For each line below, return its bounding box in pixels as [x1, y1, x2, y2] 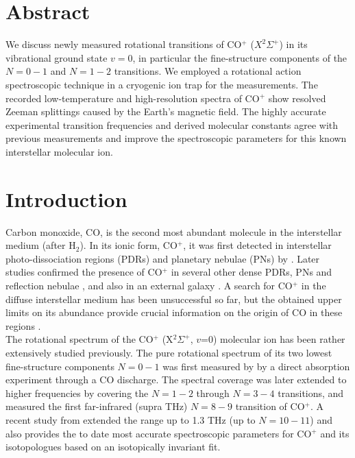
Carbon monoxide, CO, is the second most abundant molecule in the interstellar [5, 224, 342, 239]
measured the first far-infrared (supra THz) [5, 399, 188, 413]
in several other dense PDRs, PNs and [171, 265, 332, 279]
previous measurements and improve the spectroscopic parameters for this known [5, 131, 347, 145]
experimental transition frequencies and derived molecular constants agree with [5, 117, 339, 132]
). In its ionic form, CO [79, 238, 177, 252]
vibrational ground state [5, 50, 108, 64]
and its [320, 426, 350, 440]
